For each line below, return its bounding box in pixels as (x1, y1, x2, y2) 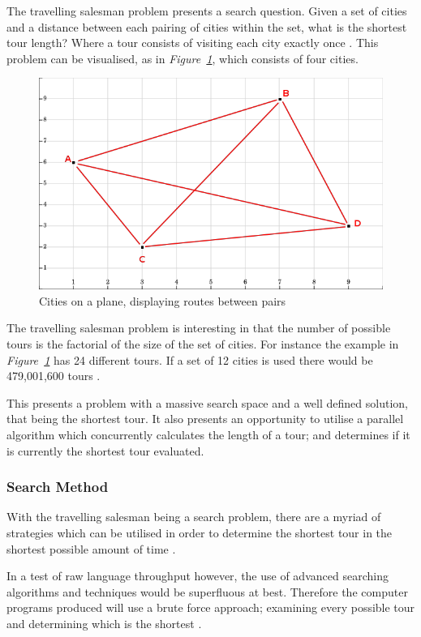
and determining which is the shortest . (6, 615, 202, 632)
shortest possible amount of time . (6, 540, 176, 557)
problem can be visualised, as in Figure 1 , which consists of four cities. (6, 49, 359, 66)
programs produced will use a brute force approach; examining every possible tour (6, 599, 415, 616)
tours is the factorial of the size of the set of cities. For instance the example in (6, 336, 399, 353)
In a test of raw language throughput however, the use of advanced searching (6, 567, 389, 584)
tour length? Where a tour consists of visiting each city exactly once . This (6, 34, 379, 51)
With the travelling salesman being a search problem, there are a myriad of (6, 508, 381, 525)
